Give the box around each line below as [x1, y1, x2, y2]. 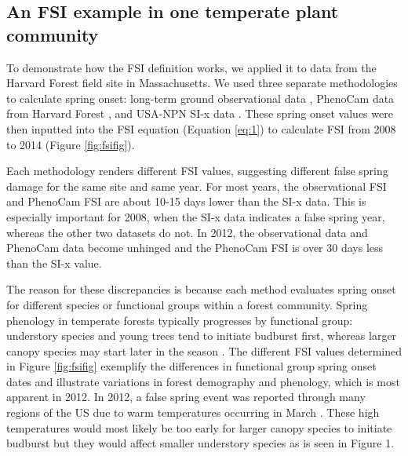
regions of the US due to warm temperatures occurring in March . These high [6, 404, 380, 421]
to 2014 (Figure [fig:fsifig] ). [6, 136, 135, 152]
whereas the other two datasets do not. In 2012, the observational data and [6, 224, 368, 240]
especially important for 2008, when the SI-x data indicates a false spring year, [6, 208, 385, 224]
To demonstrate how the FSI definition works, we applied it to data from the [6, 59, 377, 75]
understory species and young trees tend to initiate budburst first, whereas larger [6, 327, 397, 344]
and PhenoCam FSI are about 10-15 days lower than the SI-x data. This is [6, 193, 366, 210]
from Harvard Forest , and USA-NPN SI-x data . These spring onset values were [6, 105, 393, 122]
